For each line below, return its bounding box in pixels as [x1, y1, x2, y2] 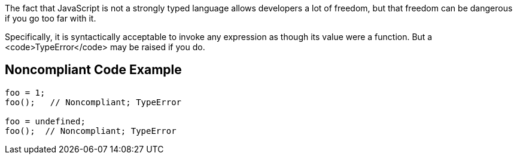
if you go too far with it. [5, 13, 96, 23]
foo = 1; [5, 87, 45, 97]
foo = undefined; [5, 116, 86, 126]
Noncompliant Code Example [5, 62, 182, 78]
